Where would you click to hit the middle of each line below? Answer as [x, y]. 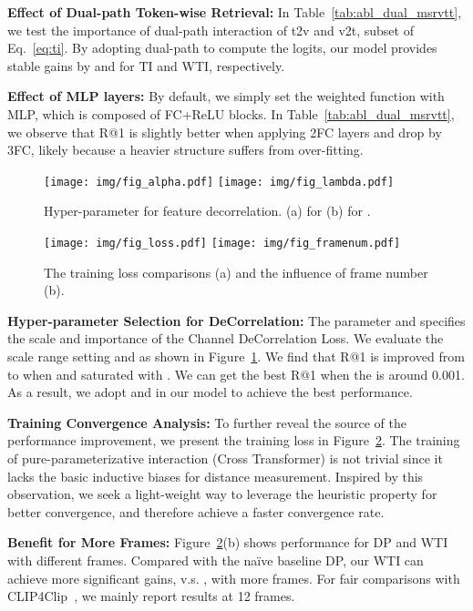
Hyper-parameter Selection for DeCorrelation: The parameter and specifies [236, 320]
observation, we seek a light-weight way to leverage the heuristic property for [222, 494]
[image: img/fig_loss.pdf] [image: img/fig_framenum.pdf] [222, 243]
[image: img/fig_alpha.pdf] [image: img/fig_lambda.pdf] [219, 182]
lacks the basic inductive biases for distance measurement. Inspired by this [216, 476]
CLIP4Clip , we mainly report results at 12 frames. [151, 596]
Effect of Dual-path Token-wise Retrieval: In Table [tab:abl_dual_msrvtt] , [235, 12]
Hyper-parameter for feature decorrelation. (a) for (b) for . [207, 211]
